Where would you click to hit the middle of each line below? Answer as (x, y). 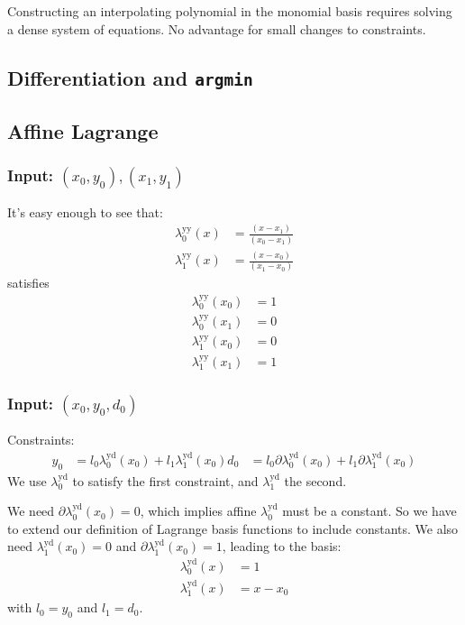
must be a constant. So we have (369, 511)
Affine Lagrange (83, 130)
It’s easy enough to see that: (85, 211)
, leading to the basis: (282, 546)
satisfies (28, 283)
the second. (315, 480)
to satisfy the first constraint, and (165, 480)
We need (31, 511)
